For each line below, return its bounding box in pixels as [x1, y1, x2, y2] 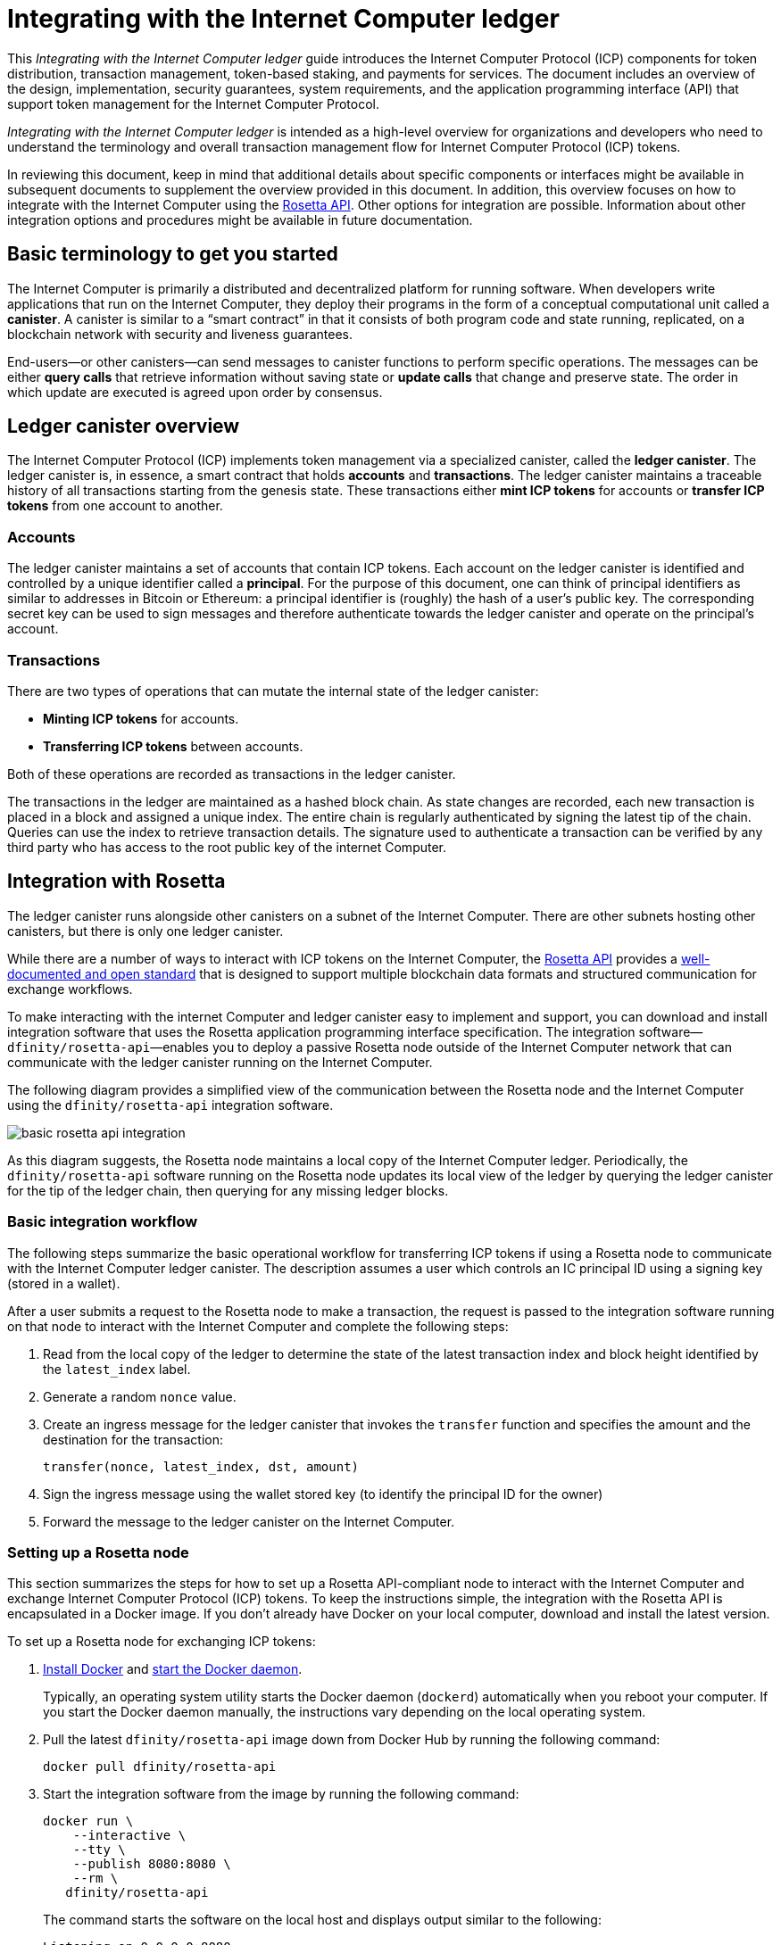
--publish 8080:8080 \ [72, 1857, 231, 1872]
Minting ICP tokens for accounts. [43, 710, 239, 726]
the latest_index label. [43, 1361, 191, 1377]
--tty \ [72, 1842, 126, 1858]
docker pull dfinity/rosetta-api [43, 1759, 277, 1775]
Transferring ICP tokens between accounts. [43, 738, 303, 754]
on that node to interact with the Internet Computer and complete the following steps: [7, 1318, 509, 1334]
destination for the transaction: [43, 1431, 224, 1447]
